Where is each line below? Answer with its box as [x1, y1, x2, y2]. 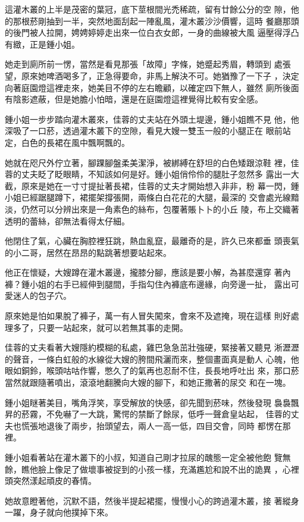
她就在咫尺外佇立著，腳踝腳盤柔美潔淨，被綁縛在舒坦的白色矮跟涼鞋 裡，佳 [5, 156, 299, 168]
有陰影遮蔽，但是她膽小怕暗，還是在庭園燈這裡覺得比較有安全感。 [5, 93, 263, 105]
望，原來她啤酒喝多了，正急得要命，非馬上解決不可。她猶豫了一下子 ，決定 [5, 69, 299, 82]
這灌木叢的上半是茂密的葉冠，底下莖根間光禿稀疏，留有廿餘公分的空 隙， [5, 3, 291, 15]
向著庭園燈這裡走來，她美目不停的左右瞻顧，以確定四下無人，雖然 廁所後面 [5, 81, 299, 93]
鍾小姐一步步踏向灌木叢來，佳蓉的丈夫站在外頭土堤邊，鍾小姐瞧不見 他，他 [5, 112, 299, 125]
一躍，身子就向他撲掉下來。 [5, 506, 113, 518]
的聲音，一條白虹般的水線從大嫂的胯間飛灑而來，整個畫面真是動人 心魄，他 [5, 352, 299, 365]
